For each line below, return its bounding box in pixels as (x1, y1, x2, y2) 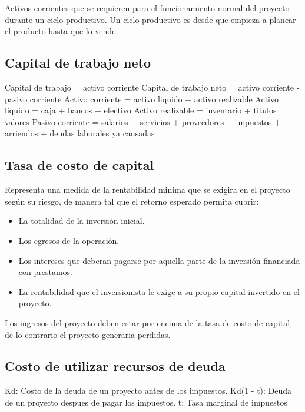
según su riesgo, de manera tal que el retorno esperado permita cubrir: (5, 195, 259, 207)
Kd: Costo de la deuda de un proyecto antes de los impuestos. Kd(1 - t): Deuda (5, 384, 292, 397)
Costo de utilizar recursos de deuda (5, 357, 226, 375)
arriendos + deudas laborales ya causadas (5, 127, 155, 139)
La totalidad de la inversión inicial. (18, 215, 145, 227)
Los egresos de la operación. (18, 234, 120, 246)
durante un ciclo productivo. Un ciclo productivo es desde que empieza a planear (5, 13, 296, 25)
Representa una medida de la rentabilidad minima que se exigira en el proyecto (5, 183, 290, 196)
